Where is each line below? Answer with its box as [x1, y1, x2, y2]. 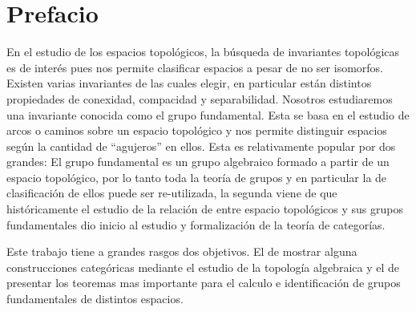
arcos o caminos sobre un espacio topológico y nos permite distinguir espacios [6, 122, 387, 139]
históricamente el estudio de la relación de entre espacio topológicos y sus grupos [6, 201, 403, 217]
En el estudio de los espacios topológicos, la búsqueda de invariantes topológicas [6, 43, 400, 60]
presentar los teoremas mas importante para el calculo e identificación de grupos [6, 274, 401, 291]
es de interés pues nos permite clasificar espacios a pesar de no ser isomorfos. [6, 59, 383, 75]
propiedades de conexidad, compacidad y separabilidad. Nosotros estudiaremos [6, 90, 393, 107]
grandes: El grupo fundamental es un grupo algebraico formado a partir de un [6, 153, 390, 170]
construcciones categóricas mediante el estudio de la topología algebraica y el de [6, 258, 399, 275]
